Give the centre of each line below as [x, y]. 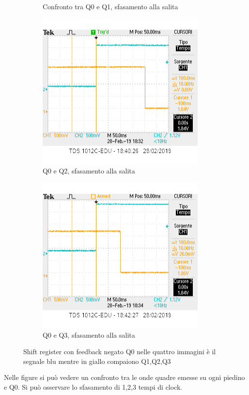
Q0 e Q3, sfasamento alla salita [89, 335]
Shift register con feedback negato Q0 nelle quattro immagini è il [120, 351]
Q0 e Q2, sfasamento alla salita [89, 171]
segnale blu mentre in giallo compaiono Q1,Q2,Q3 [97, 361]
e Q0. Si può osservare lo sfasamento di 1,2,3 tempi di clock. [93, 386]
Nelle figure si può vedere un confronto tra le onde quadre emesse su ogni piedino [124, 377]
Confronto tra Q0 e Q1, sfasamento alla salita [110, 6]
